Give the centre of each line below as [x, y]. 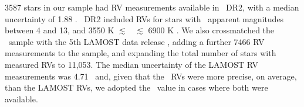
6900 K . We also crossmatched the [211, 30]
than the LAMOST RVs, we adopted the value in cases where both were [136, 87]
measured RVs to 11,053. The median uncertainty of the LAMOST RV [132, 64]
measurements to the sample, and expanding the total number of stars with [141, 53]
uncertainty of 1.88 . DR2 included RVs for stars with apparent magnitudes [144, 18]
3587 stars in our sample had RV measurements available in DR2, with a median [152, 7]
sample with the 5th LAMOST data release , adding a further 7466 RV [136, 41]
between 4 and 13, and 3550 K [60, 30]
